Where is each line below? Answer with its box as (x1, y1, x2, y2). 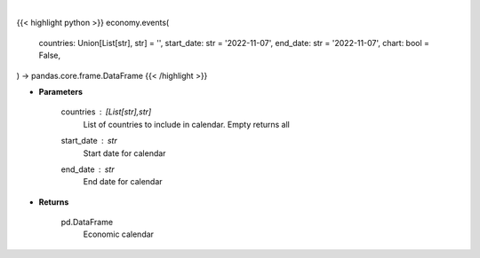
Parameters (38, 86, 84, 97)
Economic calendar (83, 229, 155, 239)
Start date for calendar (83, 147, 166, 159)
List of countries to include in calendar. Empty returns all (83, 119, 291, 129)
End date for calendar (83, 176, 164, 187)
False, (38, 50, 61, 61)
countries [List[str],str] (60, 106, 152, 117)
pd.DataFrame (60, 217, 114, 228)
